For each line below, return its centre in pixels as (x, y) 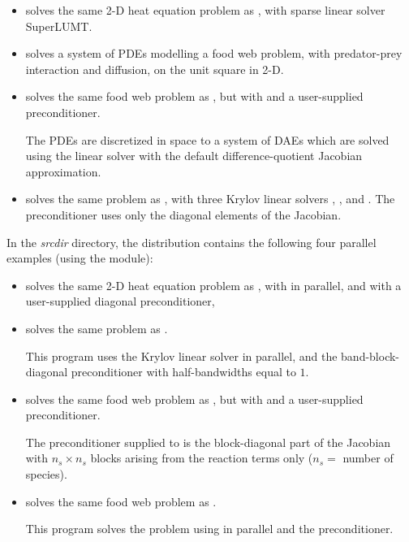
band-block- (370, 356)
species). (46, 474)
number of (368, 458)
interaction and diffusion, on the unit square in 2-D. (155, 69)
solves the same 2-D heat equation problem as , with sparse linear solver (205, 10)
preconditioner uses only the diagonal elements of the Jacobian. (183, 214)
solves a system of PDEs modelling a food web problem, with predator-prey (214, 53)
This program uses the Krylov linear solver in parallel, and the (181, 356)
